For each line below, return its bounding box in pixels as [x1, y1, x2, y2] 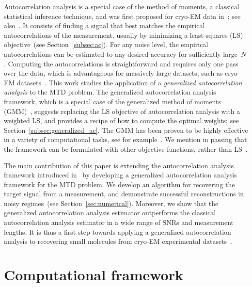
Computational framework [4, 265, 183, 285]
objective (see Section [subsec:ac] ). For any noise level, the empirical [4, 39, 208, 49]
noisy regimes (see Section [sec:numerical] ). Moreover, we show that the [4, 198, 219, 208]
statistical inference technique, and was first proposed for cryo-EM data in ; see [4, 11, 241, 21]
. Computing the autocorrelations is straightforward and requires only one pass [4, 58, 238, 68]
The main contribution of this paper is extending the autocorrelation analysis [4, 160, 234, 170]
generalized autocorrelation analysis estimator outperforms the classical [4, 207, 216, 218]
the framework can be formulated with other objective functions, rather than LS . [4, 143, 248, 154]
